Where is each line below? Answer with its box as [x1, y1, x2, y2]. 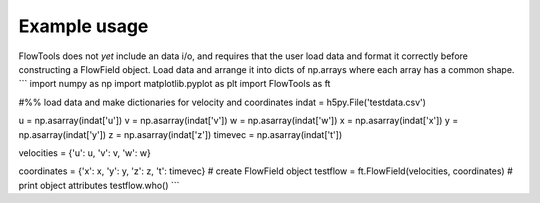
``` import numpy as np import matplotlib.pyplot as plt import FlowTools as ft [18, 78, 331, 90]
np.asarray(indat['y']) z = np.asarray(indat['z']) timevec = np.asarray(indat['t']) [18, 128, 343, 140]
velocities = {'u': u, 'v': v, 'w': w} [18, 146, 152, 159]
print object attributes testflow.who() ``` [18, 179, 180, 191]
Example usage [18, 15, 149, 37]
